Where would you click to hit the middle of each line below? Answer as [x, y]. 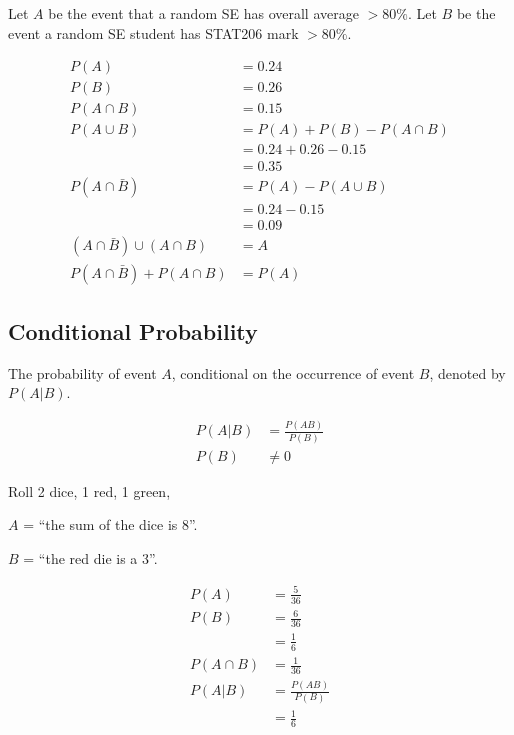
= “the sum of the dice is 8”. [110, 524]
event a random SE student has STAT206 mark [153, 32]
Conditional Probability [133, 330]
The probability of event [82, 372]
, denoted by [467, 372]
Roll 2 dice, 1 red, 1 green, [89, 490]
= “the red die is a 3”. [90, 557]
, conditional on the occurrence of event [293, 372]
